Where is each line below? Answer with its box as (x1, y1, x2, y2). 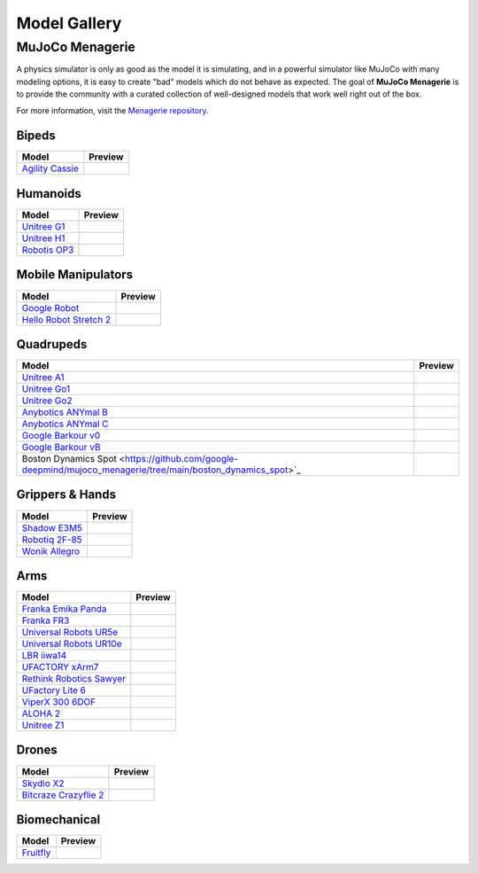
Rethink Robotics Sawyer (21, 673, 127, 685)
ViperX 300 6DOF (21, 696, 96, 708)
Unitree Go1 (21, 383, 71, 395)
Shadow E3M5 (21, 521, 83, 534)
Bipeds (16, 129, 57, 144)
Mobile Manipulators (16, 267, 133, 283)
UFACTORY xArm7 (21, 661, 99, 674)
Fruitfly (21, 846, 51, 859)
